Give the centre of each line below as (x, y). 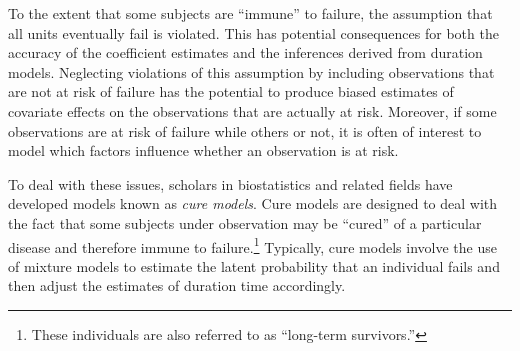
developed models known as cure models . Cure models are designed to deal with (253, 203)
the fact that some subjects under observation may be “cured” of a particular (245, 222)
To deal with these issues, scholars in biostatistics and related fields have (230, 183)
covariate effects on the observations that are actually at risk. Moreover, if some (252, 110)
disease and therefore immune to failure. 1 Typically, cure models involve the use (252, 245)
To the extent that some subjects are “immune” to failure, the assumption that (250, 13)
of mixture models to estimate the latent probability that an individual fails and (254, 265)
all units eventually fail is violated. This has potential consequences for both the (253, 32)
